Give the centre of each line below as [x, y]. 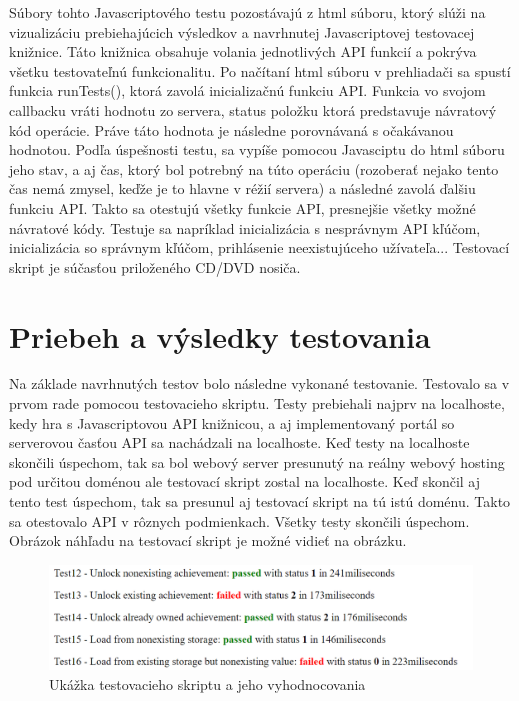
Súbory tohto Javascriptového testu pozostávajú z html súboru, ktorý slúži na [247, 12]
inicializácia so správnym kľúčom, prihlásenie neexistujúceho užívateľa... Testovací [259, 247]
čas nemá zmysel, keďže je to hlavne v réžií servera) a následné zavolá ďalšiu [242, 188]
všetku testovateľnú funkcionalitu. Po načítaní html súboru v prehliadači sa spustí [260, 70]
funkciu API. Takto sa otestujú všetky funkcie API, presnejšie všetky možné [242, 207]
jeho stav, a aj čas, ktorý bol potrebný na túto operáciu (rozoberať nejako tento [254, 168]
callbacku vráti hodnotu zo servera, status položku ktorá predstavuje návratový [253, 109]
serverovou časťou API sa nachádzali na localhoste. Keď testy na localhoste [239, 442]
